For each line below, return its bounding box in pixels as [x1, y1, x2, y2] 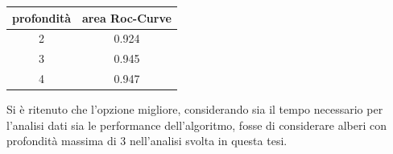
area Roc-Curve [82, 9, 172, 26]
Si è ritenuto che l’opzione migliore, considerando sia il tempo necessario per [6, 101, 383, 118]
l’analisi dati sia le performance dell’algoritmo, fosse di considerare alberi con [6, 116, 387, 133]
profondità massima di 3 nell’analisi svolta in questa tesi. [6, 132, 288, 149]
